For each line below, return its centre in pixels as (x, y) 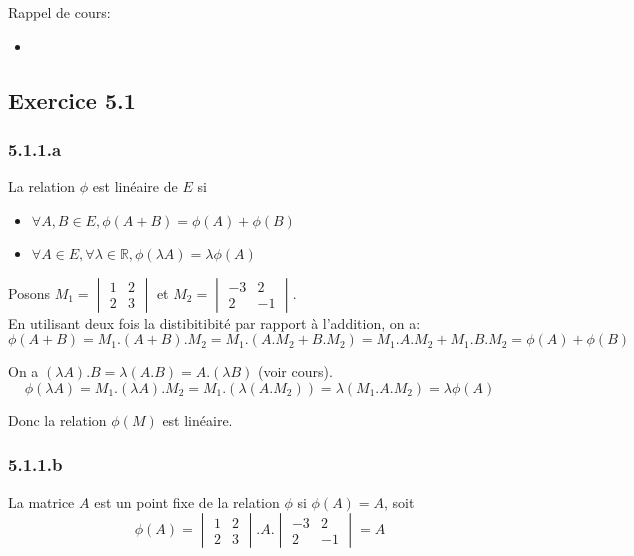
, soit (399, 501)
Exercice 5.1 (72, 99)
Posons (29, 292)
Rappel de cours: (59, 12)
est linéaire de (135, 186)
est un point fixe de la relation (187, 501)
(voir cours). (295, 371)
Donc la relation (57, 419)
